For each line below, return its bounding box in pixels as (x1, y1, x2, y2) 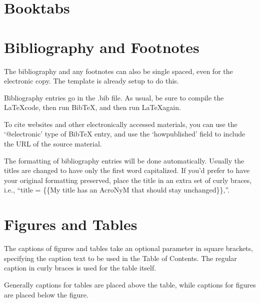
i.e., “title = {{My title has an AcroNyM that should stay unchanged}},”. (4, 184, 230, 195)
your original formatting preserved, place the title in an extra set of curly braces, (4, 174, 252, 185)
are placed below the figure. (4, 289, 88, 299)
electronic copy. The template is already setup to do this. (4, 75, 179, 86)
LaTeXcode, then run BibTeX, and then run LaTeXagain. (4, 102, 181, 112)
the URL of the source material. (4, 138, 102, 149)
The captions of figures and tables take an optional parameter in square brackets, (4, 243, 253, 253)
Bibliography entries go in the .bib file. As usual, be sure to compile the (4, 92, 224, 102)
